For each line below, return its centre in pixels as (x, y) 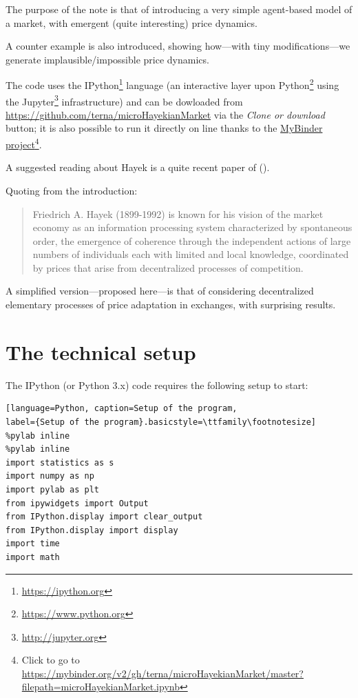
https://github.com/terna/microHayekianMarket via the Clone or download (165, 114)
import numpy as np (50, 476)
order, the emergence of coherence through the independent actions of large (192, 240)
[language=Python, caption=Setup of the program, (122, 409)
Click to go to (51, 660)
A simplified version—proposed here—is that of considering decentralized (160, 291)
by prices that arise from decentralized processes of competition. (168, 267)
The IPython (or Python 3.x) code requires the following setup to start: (157, 385)
